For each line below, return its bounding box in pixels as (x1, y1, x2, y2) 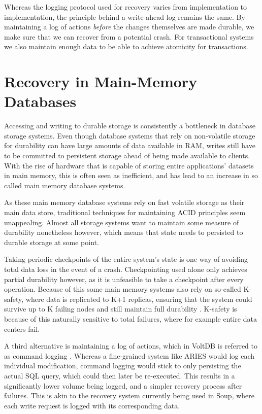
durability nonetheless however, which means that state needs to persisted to (4, 227, 243, 237)
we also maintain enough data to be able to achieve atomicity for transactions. (4, 41, 248, 52)
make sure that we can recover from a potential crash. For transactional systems (4, 31, 254, 42)
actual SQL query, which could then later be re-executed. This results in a (4, 370, 235, 381)
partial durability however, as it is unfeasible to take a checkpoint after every (4, 273, 244, 284)
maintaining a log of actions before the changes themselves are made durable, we (4, 21, 254, 32)
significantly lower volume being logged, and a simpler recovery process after (4, 380, 242, 391)
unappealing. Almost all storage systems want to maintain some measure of (4, 217, 239, 227)
